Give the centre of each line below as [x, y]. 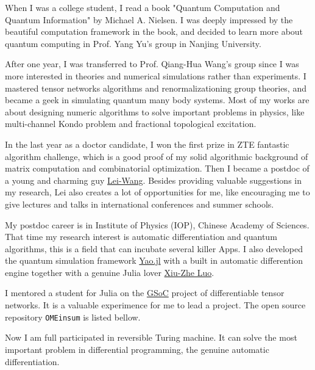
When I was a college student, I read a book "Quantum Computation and [143, 7]
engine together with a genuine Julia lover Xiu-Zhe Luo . [110, 272]
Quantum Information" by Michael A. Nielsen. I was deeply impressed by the [149, 19]
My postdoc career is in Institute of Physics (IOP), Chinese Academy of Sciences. [157, 224]
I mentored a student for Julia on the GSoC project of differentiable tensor [145, 293]
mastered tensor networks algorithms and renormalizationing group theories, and [156, 88]
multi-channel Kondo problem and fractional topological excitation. [131, 124]
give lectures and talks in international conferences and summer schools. [140, 204]
